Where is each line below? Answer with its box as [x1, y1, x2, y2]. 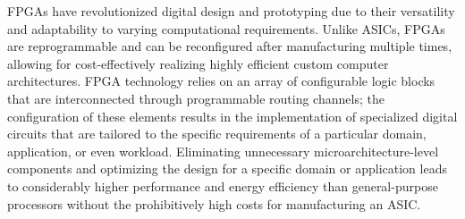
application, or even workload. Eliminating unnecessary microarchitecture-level [7, 141, 439, 160]
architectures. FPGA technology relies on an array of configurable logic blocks [7, 72, 435, 90]
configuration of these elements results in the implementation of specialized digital [7, 106, 458, 125]
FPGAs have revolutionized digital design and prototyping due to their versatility [7, 2, 455, 20]
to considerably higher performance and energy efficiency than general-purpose [7, 176, 438, 195]
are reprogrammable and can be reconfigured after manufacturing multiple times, [7, 37, 452, 55]
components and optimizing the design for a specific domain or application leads [7, 159, 447, 178]
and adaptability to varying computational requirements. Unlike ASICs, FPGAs [7, 19, 445, 38]
